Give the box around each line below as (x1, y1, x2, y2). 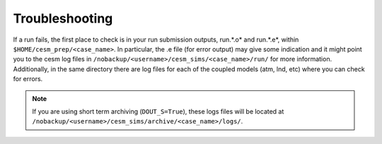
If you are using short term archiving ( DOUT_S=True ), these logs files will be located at (32, 107, 284, 116)
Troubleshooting (13, 11, 113, 26)
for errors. (13, 75, 43, 83)
